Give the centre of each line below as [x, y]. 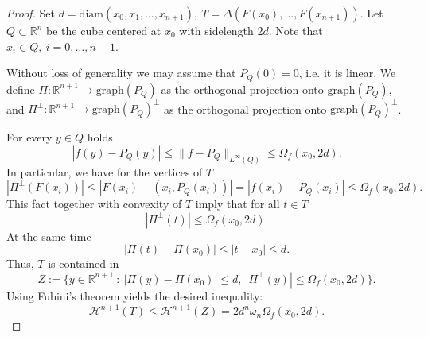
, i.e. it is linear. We [347, 73]
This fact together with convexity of [94, 204]
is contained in [84, 263]
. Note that [296, 30]
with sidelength [216, 30]
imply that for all [237, 204]
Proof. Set [31, 13]
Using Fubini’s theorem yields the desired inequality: [135, 295]
